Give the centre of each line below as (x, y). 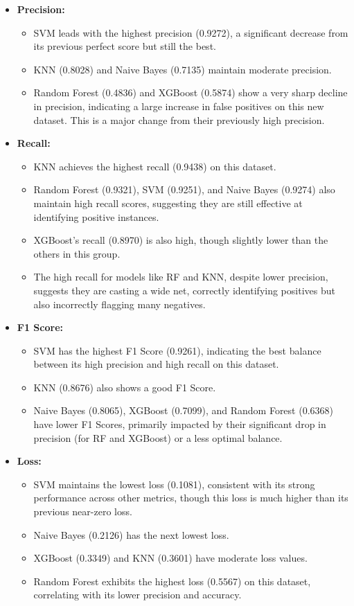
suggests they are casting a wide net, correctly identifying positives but (184, 290)
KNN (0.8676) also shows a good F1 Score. (125, 387)
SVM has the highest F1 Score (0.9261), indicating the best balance (177, 350)
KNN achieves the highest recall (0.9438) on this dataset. (155, 166)
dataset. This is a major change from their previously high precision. (179, 119)
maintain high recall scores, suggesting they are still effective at (168, 203)
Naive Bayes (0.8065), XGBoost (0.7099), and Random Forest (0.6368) (183, 410)
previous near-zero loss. (83, 511)
